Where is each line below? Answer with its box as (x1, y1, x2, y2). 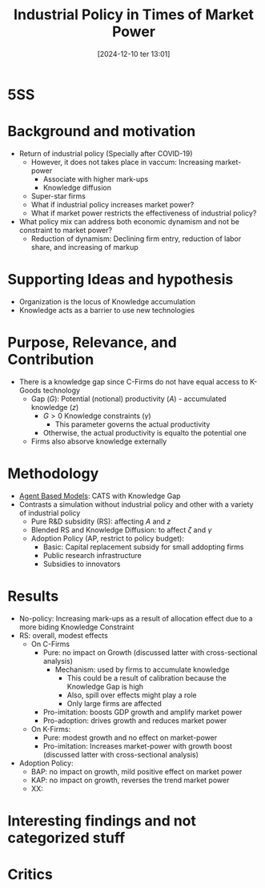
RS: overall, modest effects (18, 630, 109, 640)
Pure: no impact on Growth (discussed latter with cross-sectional (42, 647, 258, 657)
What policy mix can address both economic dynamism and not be (18, 216, 239, 226)
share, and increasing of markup (30, 242, 139, 251)
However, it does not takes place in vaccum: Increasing (30, 157, 214, 167)
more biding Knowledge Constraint (18, 622, 135, 632)
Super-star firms (30, 191, 86, 201)
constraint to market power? (18, 225, 113, 235)
